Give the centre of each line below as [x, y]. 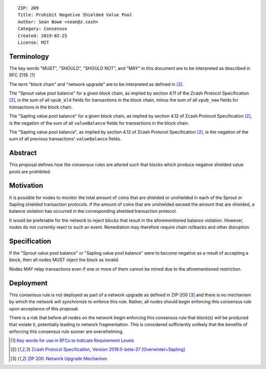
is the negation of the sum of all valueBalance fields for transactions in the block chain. [99, 123]
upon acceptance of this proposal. [44, 308]
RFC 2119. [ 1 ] [22, 75]
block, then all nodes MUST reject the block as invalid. [64, 260]
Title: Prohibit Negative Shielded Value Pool [75, 15]
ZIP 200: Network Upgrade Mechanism [67, 358]
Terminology [29, 56]
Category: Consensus [43, 29]
